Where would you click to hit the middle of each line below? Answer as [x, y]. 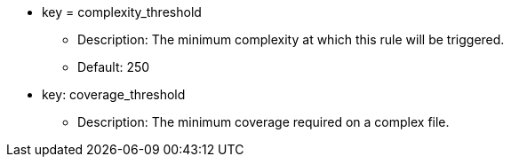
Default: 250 [114, 67]
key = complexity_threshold [122, 12]
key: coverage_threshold [114, 94]
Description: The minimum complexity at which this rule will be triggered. [291, 39]
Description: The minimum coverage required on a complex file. [263, 122]
